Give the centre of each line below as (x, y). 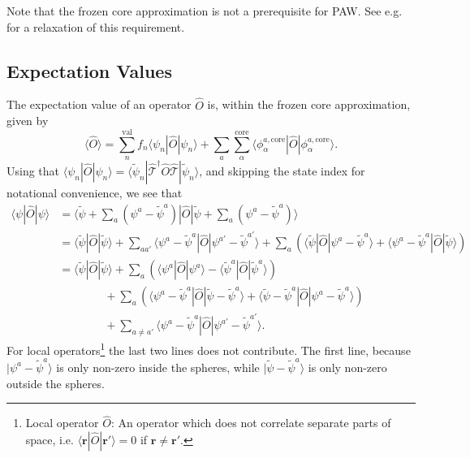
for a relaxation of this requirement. (96, 26)
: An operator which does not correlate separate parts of (251, 423)
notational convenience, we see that (95, 192)
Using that (33, 170)
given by (28, 121)
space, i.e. (50, 439)
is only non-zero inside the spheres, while (158, 367)
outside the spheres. (56, 383)
